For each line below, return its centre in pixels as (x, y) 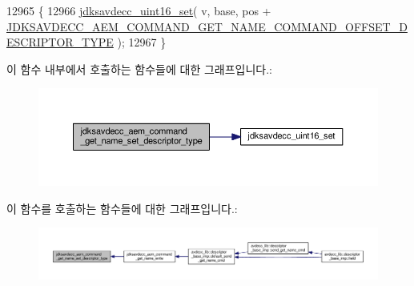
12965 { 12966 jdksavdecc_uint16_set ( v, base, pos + (139, 10)
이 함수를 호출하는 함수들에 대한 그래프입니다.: (122, 208)
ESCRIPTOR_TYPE (60, 42)
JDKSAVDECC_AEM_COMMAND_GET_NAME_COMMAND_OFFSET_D (207, 26)
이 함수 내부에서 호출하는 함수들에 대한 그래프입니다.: (139, 68)
